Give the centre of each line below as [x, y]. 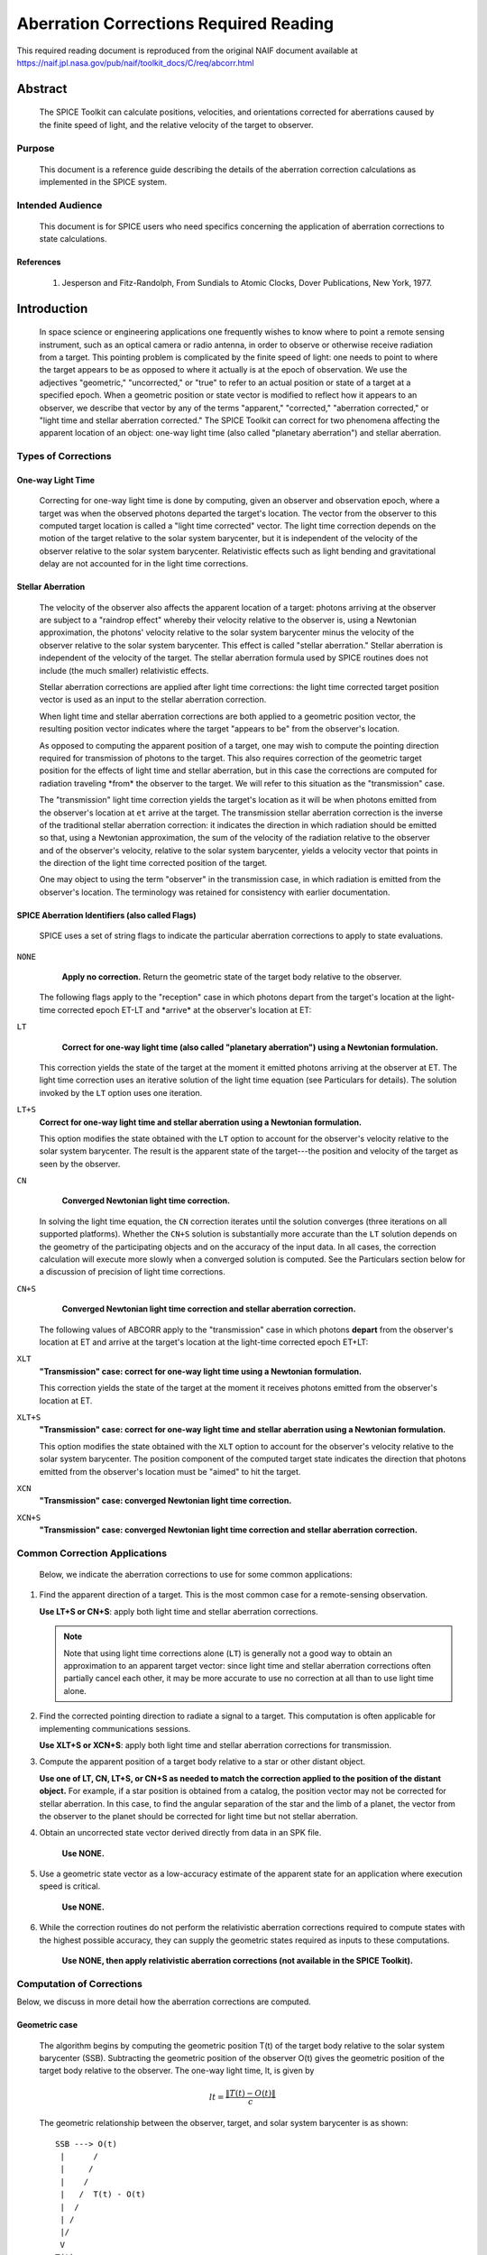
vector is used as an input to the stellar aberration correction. [153, 700]
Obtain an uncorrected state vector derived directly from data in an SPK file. [180, 1833]
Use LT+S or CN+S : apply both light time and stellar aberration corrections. [179, 1611]
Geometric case [47, 2025]
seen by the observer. [80, 1164]
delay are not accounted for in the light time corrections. [144, 564]
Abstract [42, 89]
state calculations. [73, 239]
